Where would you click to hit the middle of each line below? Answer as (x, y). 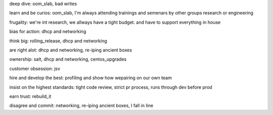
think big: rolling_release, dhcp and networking (58, 41)
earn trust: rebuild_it (30, 96)
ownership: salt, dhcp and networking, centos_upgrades (68, 59)
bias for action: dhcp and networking (48, 32)
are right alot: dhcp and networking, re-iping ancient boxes (71, 50)
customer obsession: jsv (35, 69)
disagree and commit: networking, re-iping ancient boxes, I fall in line (81, 105)
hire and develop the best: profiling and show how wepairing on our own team (90, 78)
